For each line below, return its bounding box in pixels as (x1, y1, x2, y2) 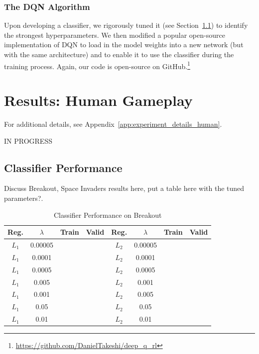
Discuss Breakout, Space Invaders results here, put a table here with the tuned (4, 183, 245, 193)
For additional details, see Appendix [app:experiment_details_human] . (4, 118, 222, 129)
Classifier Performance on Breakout (53, 209, 162, 220)
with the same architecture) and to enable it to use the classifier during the (4, 49, 234, 59)
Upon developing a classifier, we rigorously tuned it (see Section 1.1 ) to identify (4, 20, 248, 30)
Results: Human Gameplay (4, 90, 193, 110)
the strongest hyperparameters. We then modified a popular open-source (4, 29, 225, 40)
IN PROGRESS (4, 135, 52, 146)
